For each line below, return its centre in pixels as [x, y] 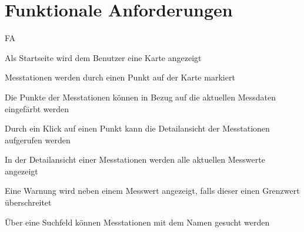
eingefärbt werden [37, 108]
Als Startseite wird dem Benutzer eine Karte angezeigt [103, 57]
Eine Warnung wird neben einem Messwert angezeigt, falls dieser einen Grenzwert [152, 191]
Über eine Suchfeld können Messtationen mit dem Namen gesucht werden [137, 222]
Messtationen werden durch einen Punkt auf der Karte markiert [120, 77]
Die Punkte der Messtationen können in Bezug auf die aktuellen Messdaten [140, 97]
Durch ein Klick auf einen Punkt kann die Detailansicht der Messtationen [137, 128]
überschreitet [28, 202]
